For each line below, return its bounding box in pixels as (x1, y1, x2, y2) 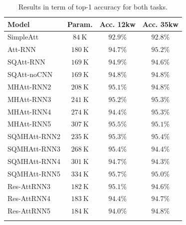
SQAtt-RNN (7, 56, 45, 67)
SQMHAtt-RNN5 (7, 168, 60, 178)
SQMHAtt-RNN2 (7, 131, 60, 141)
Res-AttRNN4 (7, 193, 51, 203)
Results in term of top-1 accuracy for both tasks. (18, 1, 168, 11)
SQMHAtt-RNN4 (7, 155, 60, 166)
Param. (67, 18, 93, 29)
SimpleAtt (7, 31, 39, 42)
